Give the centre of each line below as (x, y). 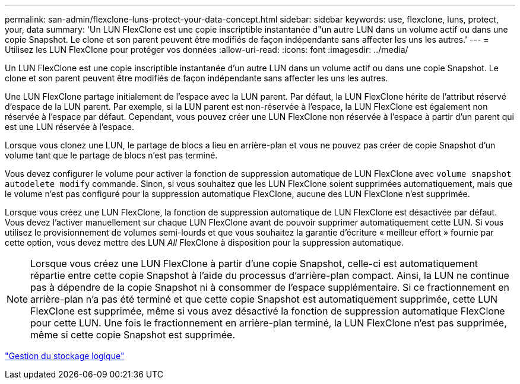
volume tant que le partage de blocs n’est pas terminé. (111, 155)
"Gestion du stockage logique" (65, 356)
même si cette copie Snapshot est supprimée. (133, 335)
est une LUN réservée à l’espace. (69, 127)
